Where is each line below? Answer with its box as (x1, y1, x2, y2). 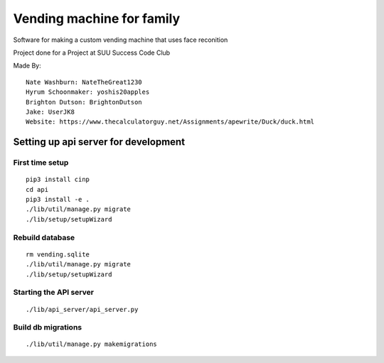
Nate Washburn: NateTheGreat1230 (26, 78, 142, 86)
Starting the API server (13, 288, 94, 298)
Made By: (13, 61, 42, 70)
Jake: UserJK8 (26, 107, 75, 116)
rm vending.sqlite (26, 250, 90, 259)
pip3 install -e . (26, 195, 90, 204)
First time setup (13, 158, 69, 168)
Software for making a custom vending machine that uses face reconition (13, 36, 228, 44)
